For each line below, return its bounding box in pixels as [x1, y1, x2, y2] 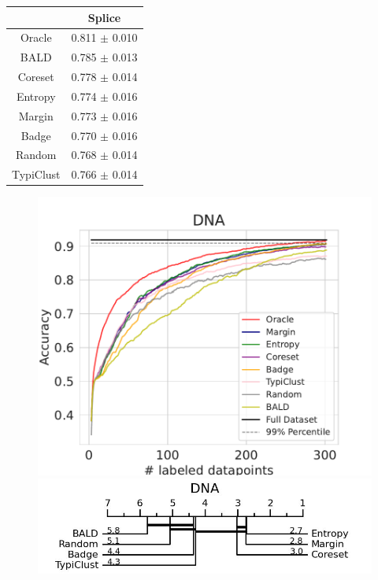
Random [15, 146, 57, 163]
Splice [87, 9, 121, 25]
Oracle [20, 29, 52, 46]
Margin [18, 107, 54, 124]
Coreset [17, 68, 54, 85]
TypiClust [12, 166, 61, 183]
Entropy [16, 87, 56, 104]
